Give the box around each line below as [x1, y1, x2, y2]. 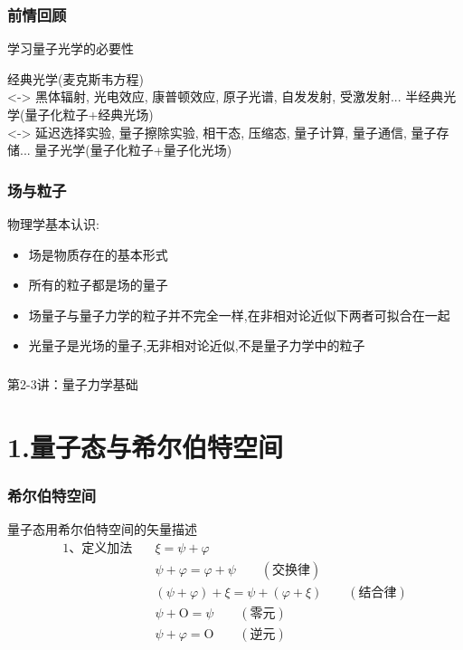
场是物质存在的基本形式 [28, 244, 168, 263]
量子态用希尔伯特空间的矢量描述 [7, 520, 197, 539]
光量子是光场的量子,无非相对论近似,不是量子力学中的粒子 [28, 336, 365, 355]
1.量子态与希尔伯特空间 [7, 427, 284, 464]
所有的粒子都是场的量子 [28, 275, 168, 294]
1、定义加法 [62, 541, 133, 555]
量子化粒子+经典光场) [24, 105, 154, 123]
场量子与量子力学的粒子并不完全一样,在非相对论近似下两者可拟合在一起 [28, 305, 450, 324]
